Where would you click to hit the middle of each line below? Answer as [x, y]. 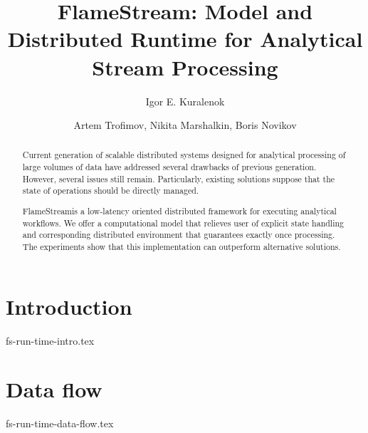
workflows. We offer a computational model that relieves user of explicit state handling [183, 223]
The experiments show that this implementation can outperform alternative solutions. [182, 246]
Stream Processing [185, 67]
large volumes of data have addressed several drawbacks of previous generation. [169, 167]
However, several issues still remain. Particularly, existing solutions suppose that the [179, 178]
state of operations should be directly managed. [111, 191]
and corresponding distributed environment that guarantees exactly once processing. [179, 235]
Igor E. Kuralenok [185, 101]
